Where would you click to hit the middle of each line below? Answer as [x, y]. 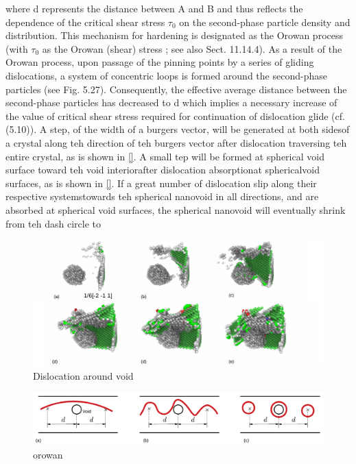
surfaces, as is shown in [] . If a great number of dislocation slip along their [161, 183]
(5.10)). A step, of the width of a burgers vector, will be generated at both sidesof [178, 129]
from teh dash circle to [53, 223]
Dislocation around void [83, 375]
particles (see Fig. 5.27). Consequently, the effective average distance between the [176, 89]
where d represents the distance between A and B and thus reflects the [154, 8]
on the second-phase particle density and [265, 22]
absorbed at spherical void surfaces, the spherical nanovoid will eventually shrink [176, 209]
